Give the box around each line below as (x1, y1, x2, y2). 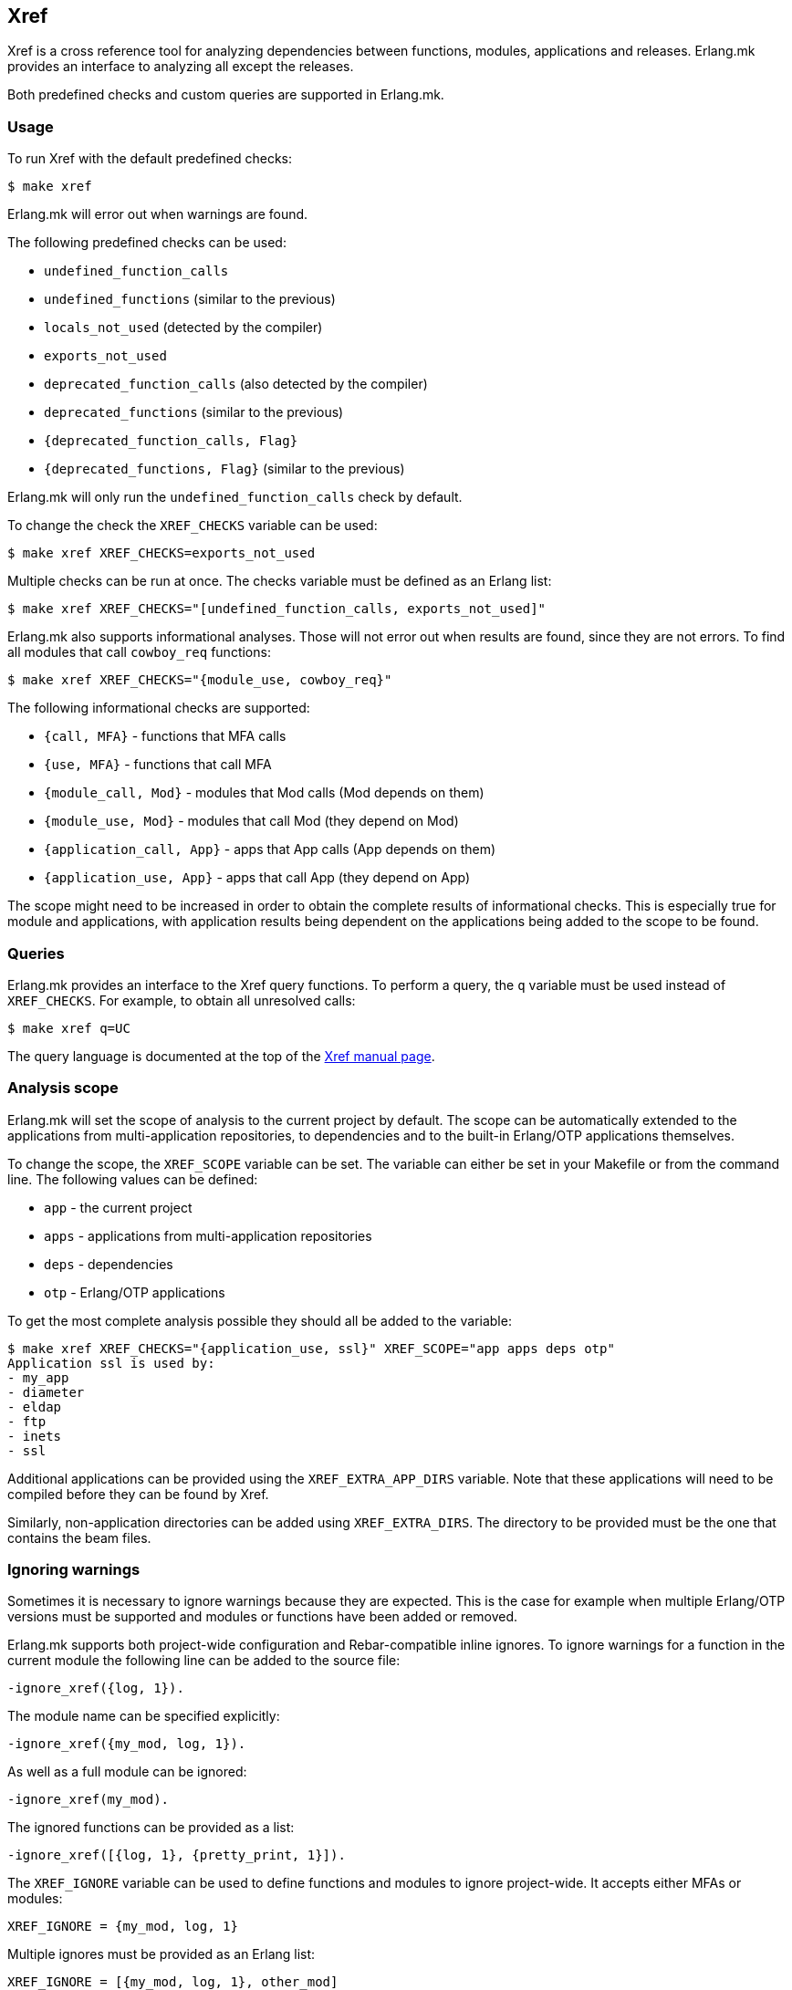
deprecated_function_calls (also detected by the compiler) (44, 376, 428, 392)
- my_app (7, 1370, 69, 1385)
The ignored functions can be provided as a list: (7, 1819, 295, 1836)
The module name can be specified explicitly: (7, 1708, 280, 1724)
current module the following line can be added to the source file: (7, 1652, 401, 1669)
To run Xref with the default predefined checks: (7, 151, 293, 167)
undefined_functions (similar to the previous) (44, 291, 336, 307)
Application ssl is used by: (7, 1355, 215, 1370)
